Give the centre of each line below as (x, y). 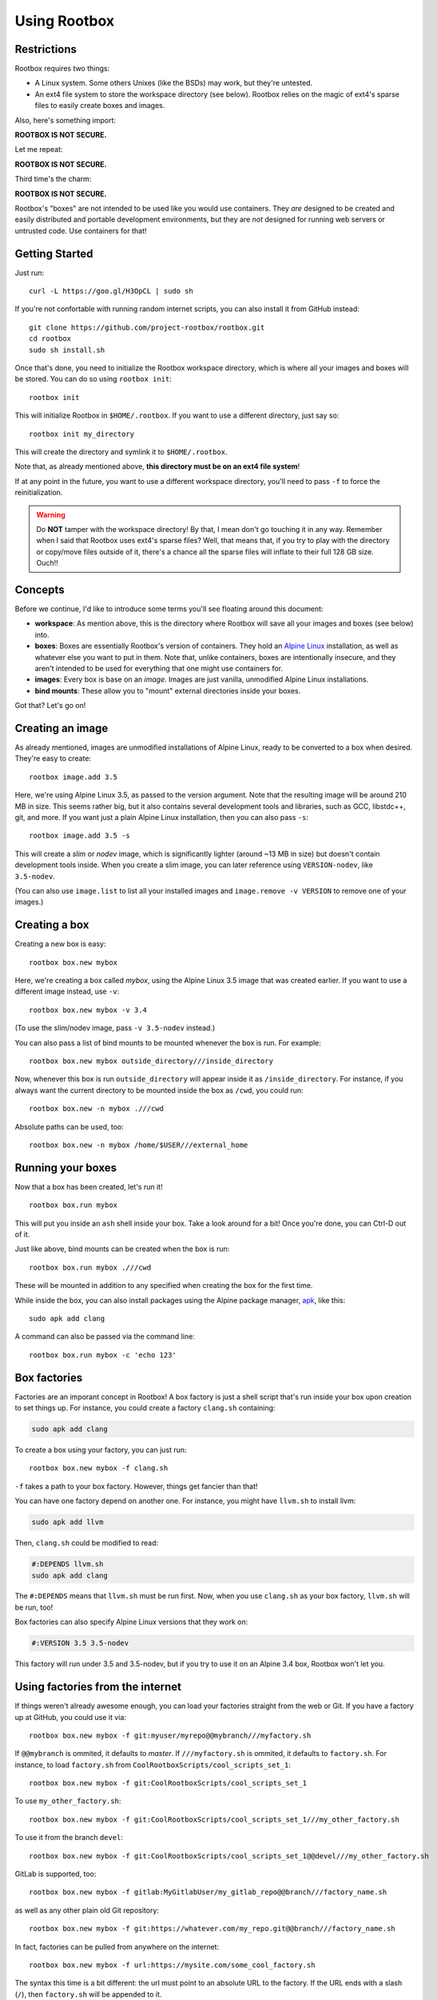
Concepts (40, 589)
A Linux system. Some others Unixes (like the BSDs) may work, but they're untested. (174, 83)
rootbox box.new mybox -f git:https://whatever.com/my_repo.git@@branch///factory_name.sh (212, 1929)
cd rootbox (50, 339)
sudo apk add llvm (68, 1522)
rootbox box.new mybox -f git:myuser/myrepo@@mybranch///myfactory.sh (170, 1735)
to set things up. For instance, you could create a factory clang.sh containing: (145, 1408)
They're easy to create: (53, 758)
